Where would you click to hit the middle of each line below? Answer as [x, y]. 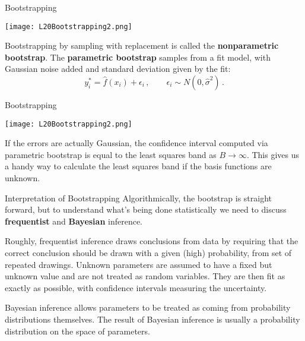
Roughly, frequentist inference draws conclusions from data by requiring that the [152, 241]
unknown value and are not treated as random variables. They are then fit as [145, 276]
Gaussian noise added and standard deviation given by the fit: [118, 69]
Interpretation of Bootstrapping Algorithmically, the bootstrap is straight [138, 198]
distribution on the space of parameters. [77, 331]
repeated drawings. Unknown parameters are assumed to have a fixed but [139, 264]
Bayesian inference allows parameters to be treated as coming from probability [148, 307]
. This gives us [273, 154]
